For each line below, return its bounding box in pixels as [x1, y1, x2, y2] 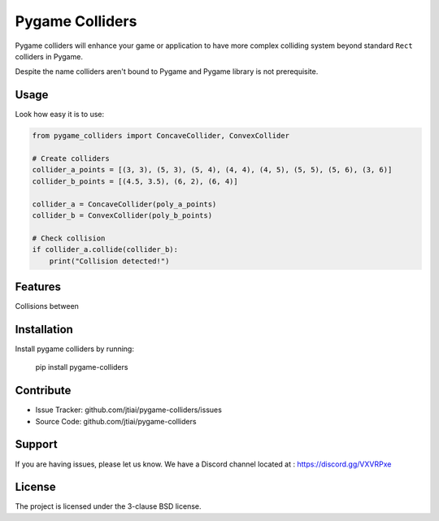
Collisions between [15, 302, 79, 311]
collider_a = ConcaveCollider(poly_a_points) [32, 199, 217, 209]
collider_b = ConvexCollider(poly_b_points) [32, 211, 213, 219]
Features [15, 280, 61, 293]
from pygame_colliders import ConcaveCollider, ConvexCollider [32, 131, 290, 141]
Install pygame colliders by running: [15, 344, 134, 354]
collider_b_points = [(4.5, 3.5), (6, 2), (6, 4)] [32, 176, 239, 186]
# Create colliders [32, 154, 110, 163]
